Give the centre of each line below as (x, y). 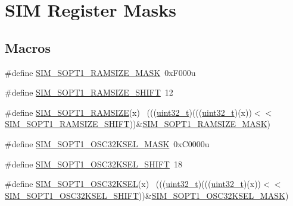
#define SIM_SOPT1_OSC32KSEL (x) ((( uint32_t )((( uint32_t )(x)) (133, 184)
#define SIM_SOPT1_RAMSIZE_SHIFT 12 (89, 92)
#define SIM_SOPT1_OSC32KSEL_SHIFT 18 (93, 164)
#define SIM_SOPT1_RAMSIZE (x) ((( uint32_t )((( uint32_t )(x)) (128, 112)
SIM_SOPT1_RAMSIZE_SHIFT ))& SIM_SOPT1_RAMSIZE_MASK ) (138, 124)
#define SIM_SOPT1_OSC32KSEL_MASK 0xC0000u (107, 143)
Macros (28, 47)
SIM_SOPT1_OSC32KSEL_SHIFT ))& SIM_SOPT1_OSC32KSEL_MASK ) (147, 195)
